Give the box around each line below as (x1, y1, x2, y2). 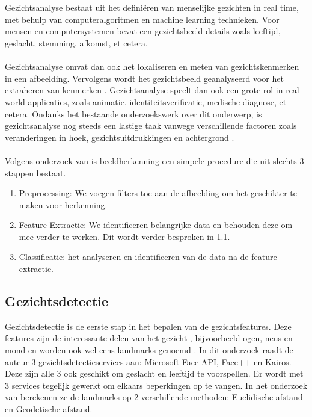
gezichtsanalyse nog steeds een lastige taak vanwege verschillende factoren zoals (5, 119, 297, 132)
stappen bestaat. (5, 166, 66, 179)
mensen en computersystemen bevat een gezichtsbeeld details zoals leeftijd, (5, 25, 281, 37)
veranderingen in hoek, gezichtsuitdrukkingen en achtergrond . (5, 131, 234, 143)
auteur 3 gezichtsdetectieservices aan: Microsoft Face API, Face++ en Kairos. (5, 355, 292, 368)
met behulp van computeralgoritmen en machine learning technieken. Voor (5, 13, 280, 25)
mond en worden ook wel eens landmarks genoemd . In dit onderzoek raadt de (5, 344, 293, 356)
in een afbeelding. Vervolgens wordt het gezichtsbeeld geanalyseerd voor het (5, 72, 284, 84)
